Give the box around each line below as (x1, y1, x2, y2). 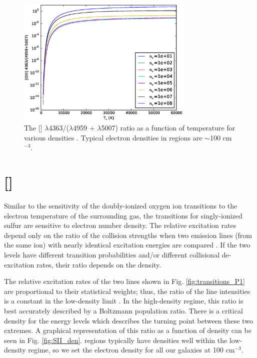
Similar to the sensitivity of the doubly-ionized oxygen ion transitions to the (4, 200, 237, 211)
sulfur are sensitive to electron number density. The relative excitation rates (4, 220, 236, 230)
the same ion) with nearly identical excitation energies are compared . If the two (4, 239, 250, 250)
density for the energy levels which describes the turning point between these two (4, 315, 253, 325)
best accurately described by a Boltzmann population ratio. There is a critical (4, 305, 243, 315)
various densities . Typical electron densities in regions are (24, 132, 202, 142)
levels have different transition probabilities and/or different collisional (4, 249, 220, 259)
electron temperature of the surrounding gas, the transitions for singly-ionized (4, 210, 242, 220)
